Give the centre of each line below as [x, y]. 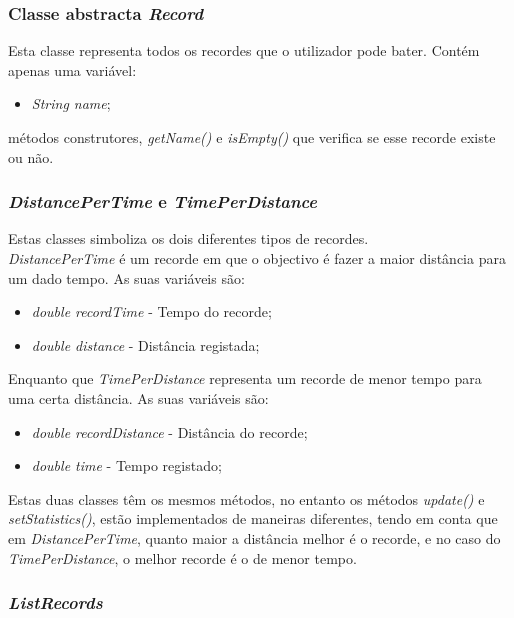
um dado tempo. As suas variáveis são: [126, 277]
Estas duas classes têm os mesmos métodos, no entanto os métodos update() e [246, 498]
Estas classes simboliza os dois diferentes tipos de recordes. [188, 238]
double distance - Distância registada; [145, 344]
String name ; [71, 103]
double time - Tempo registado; [126, 465]
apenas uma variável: [72, 69]
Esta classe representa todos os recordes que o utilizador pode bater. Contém [244, 50]
